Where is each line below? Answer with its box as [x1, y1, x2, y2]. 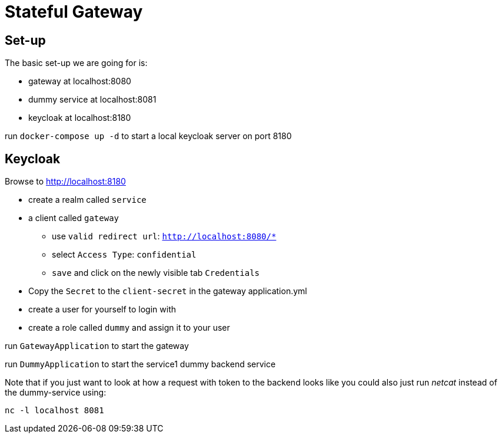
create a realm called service [28, 195, 147, 205]
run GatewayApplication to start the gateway [5, 341, 189, 351]
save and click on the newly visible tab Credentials [52, 268, 260, 278]
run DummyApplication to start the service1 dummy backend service [5, 359, 276, 370]
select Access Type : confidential [52, 249, 197, 260]
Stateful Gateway [5, 2, 143, 22]
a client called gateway [28, 213, 119, 223]
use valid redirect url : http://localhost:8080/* [52, 231, 277, 242]
